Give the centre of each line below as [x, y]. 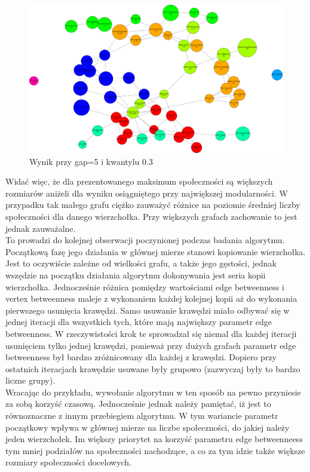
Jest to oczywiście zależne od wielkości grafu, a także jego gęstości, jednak [141, 263]
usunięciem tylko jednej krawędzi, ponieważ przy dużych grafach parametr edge [151, 345]
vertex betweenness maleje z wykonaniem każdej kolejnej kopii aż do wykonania [151, 298]
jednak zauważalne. [41, 228]
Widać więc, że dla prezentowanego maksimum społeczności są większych [139, 181]
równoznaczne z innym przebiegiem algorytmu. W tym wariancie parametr [142, 416]
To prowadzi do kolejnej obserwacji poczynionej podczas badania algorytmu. [145, 240]
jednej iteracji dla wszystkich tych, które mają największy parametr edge [139, 322]
